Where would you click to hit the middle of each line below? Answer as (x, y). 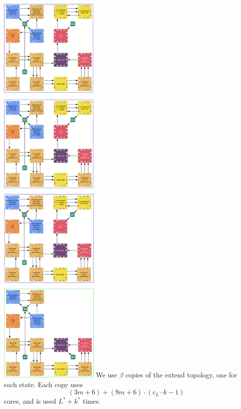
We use (106, 374)
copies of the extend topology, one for (181, 374)
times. (92, 401)
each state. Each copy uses (43, 384)
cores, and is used (30, 401)
